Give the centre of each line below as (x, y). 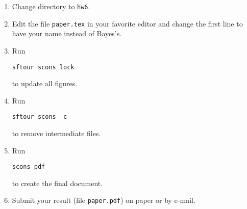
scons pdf (29, 167)
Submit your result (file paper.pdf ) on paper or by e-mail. (104, 200)
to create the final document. (57, 183)
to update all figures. (45, 83)
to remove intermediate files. (56, 133)
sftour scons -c (40, 117)
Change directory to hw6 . (51, 6)
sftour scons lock (43, 67)
